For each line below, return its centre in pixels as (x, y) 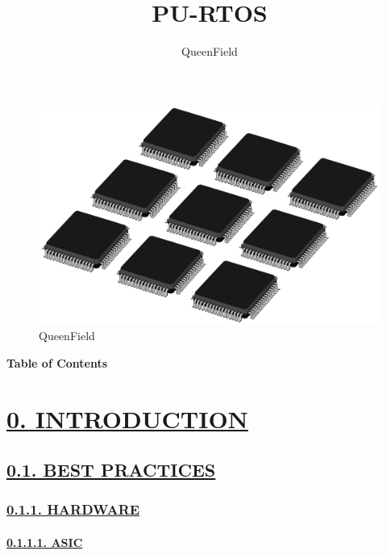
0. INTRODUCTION (127, 418)
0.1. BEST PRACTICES (111, 470)
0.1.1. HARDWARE (73, 509)
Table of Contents (57, 362)
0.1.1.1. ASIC (45, 542)
